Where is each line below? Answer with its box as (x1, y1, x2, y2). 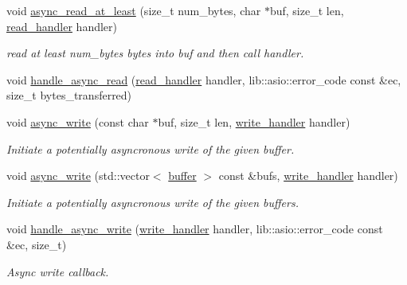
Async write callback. (6, 263, 109, 279)
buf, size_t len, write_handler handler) (158, 113, 350, 130)
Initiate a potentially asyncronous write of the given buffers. (6, 193, 299, 210)
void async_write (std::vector (6, 167, 150, 184)
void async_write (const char (6, 113, 149, 130)
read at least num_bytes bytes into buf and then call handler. (6, 45, 304, 61)
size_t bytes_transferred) (6, 87, 132, 103)
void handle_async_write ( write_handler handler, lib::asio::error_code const (6, 221, 383, 237)
